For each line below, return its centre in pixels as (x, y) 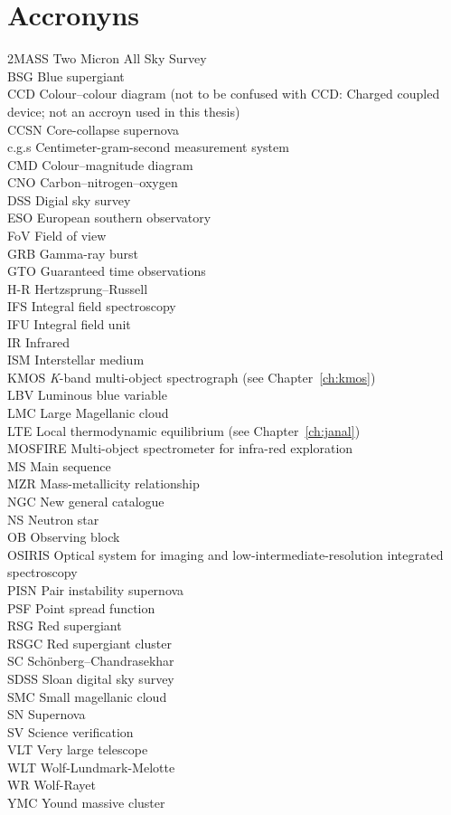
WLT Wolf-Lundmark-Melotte (91, 767)
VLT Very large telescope (78, 749)
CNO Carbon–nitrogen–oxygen (93, 182)
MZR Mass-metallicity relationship (103, 483)
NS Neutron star (53, 519)
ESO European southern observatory (109, 218)
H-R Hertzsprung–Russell (78, 288)
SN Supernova (47, 714)
